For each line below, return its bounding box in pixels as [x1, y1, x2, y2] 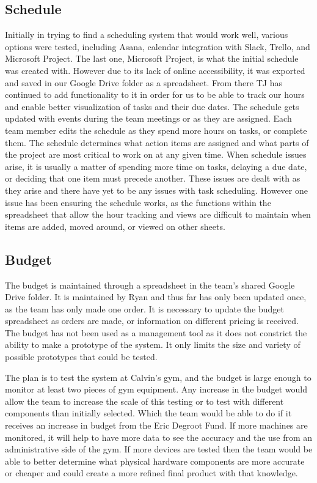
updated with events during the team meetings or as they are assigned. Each [5, 112, 292, 125]
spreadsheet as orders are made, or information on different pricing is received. [5, 314, 299, 327]
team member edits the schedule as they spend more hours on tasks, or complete [5, 124, 307, 136]
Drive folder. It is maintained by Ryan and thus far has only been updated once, [5, 290, 307, 303]
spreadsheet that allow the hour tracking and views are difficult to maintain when [5, 208, 311, 221]
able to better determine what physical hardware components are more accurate [5, 454, 305, 467]
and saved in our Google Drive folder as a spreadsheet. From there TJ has [5, 76, 282, 89]
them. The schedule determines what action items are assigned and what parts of [5, 136, 309, 149]
